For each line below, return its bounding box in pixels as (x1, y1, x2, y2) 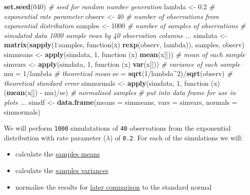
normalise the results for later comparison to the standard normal (15, 181, 212, 192)
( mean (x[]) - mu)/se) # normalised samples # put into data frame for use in (4, 87, 236, 97)
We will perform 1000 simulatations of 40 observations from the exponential (4, 123, 231, 133)
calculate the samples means (15, 149, 100, 159)
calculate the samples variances (15, 165, 109, 175)
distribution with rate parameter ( (4, 132, 106, 142)
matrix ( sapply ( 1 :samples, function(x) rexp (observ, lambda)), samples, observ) (4, 39, 245, 50)
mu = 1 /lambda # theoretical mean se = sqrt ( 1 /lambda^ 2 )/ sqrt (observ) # (4, 68, 232, 78)
